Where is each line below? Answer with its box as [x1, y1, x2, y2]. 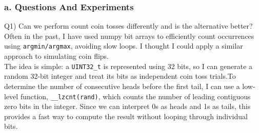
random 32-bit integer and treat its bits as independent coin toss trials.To [4, 71, 236, 81]
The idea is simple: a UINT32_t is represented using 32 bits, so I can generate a [4, 60, 253, 71]
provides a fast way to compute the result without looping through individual [4, 110, 248, 121]
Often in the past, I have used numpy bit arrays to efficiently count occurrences [4, 30, 254, 41]
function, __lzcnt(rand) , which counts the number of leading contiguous [20, 91, 251, 101]
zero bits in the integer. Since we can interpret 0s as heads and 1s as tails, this [4, 101, 251, 112]
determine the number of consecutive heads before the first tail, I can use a [4, 80, 240, 91]
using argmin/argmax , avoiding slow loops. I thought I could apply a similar [4, 40, 243, 51]
